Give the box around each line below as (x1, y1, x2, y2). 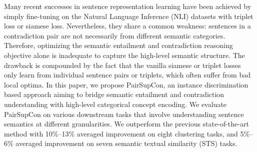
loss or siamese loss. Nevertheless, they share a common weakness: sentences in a (4, 20, 251, 31)
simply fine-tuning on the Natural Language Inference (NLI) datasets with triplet (4, 10, 253, 21)
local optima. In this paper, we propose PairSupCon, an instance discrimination (4, 79, 248, 89)
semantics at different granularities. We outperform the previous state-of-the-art (4, 118, 249, 129)
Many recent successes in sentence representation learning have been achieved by (4, 1, 251, 11)
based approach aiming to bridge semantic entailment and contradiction (4, 89, 224, 99)
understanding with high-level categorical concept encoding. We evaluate (4, 98, 227, 109)
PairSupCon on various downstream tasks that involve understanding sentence (4, 108, 244, 119)
